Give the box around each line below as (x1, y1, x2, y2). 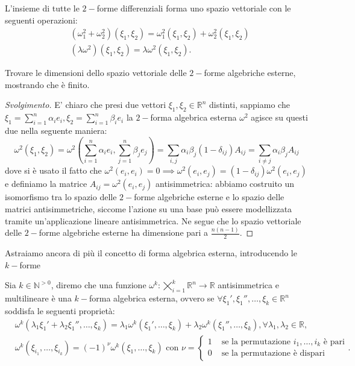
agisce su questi (251, 111, 308, 124)
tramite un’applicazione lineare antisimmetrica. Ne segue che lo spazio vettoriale (5, 214, 301, 227)
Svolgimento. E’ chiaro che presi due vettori (5, 98, 166, 111)
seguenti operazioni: (5, 13, 78, 26)
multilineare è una (5, 292, 72, 304)
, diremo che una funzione (51, 279, 146, 291)
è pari (323, 337, 345, 346)
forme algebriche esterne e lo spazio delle (134, 191, 284, 203)
